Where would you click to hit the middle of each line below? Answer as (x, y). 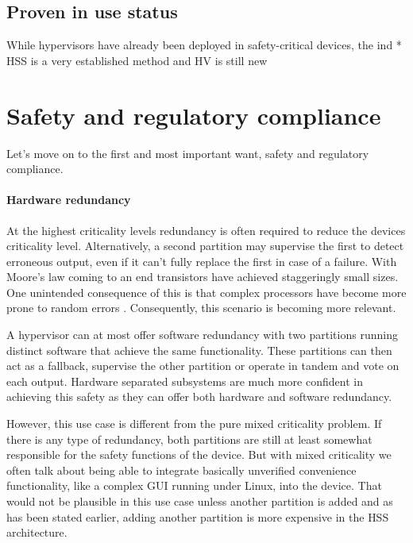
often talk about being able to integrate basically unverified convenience (181, 470)
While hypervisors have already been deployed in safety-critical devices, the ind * (204, 45)
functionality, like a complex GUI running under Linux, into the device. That (194, 485)
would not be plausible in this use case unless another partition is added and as (200, 501)
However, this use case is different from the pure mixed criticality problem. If (194, 424)
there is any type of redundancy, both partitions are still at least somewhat (189, 439)
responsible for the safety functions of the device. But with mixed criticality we (199, 454)
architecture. (37, 532)
